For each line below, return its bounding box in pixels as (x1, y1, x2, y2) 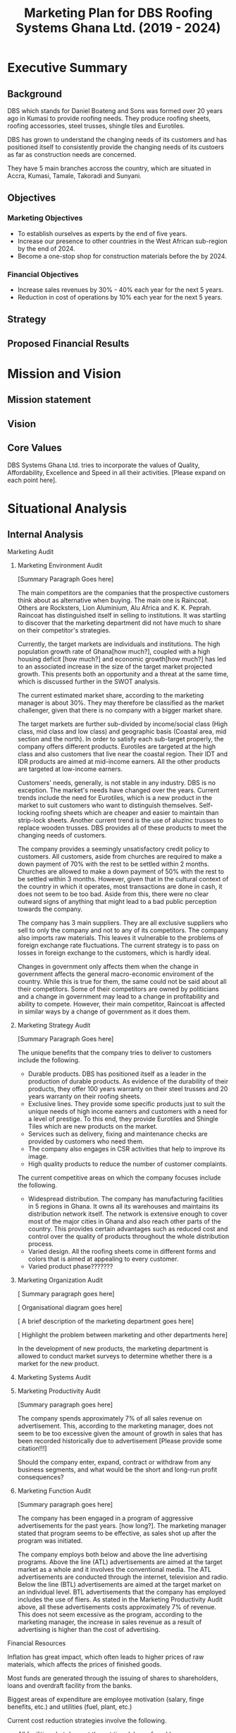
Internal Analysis (7, 529, 84, 541)
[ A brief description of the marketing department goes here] (17, 1317, 194, 1325)
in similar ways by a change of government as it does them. (17, 1007, 191, 1016)
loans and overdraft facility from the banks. (7, 1681, 132, 1690)
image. (27, 1152, 48, 1161)
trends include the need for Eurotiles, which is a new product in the (17, 793, 213, 801)
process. (27, 1239, 54, 1248)
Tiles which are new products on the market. (27, 1122, 158, 1130)
